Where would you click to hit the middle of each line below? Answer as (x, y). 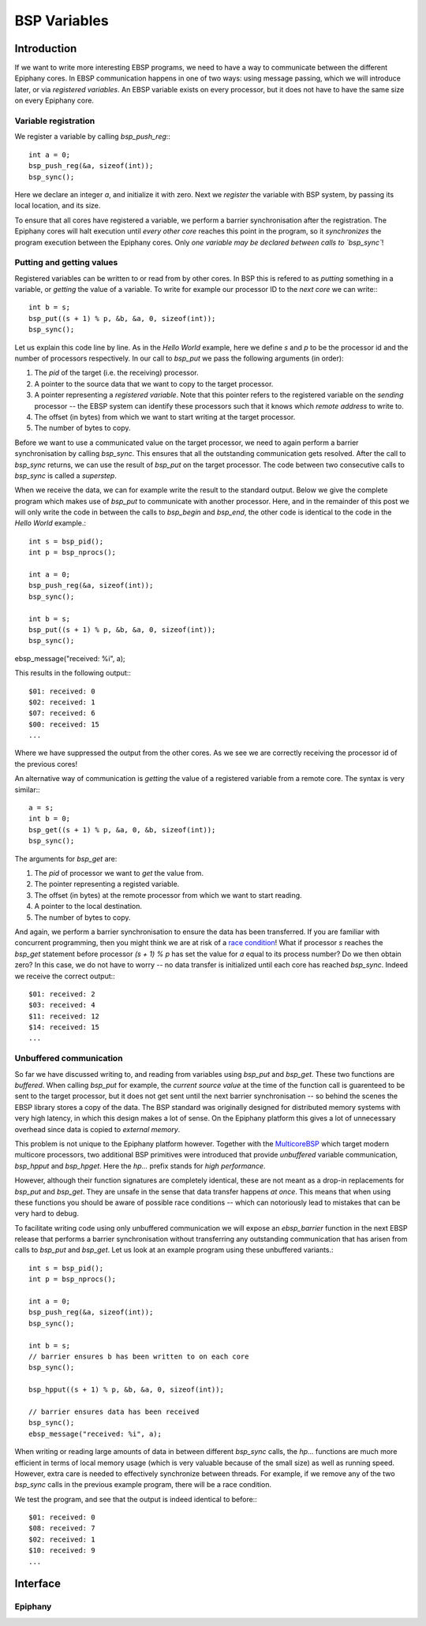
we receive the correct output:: (65, 976)
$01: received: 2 (62, 994)
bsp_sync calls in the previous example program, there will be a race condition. (143, 1485)
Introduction (46, 49)
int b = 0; (50, 819)
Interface (37, 1584)
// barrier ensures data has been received (114, 1411)
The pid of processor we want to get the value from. (119, 873)
